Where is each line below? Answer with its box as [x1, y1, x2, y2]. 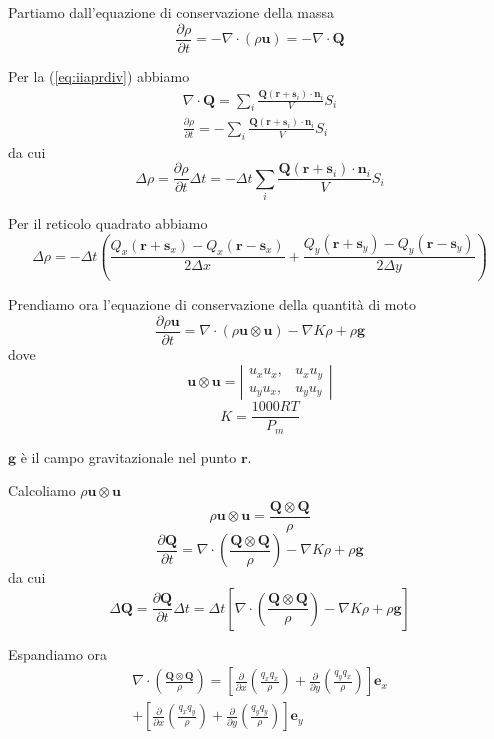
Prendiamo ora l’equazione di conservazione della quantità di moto [8, 294, 416, 315]
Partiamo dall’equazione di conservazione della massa [8, 2, 334, 22]
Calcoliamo [8, 480, 76, 501]
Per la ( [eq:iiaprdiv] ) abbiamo [8, 65, 190, 86]
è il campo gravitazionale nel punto [20, 446, 237, 467]
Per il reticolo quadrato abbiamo [8, 212, 208, 233]
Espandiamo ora [8, 643, 108, 664]
